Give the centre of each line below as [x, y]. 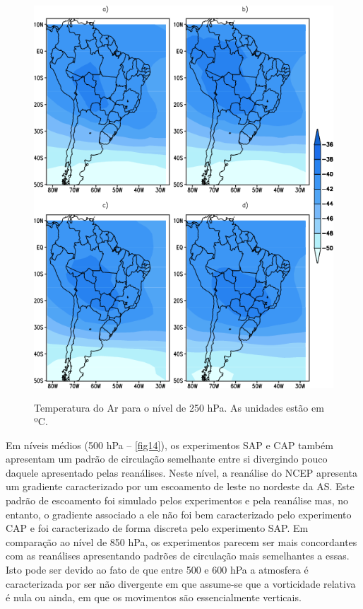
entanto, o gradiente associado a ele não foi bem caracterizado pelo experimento [179, 514]
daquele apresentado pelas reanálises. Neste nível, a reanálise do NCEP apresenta [182, 472]
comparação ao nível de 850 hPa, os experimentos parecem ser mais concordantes [181, 541]
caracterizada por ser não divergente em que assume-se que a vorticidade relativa [181, 583]
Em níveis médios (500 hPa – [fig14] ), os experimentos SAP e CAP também [169, 445]
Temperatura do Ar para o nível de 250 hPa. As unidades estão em [179, 407]
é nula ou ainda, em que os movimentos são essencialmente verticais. [154, 597]
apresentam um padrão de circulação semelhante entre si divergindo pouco [167, 459]
